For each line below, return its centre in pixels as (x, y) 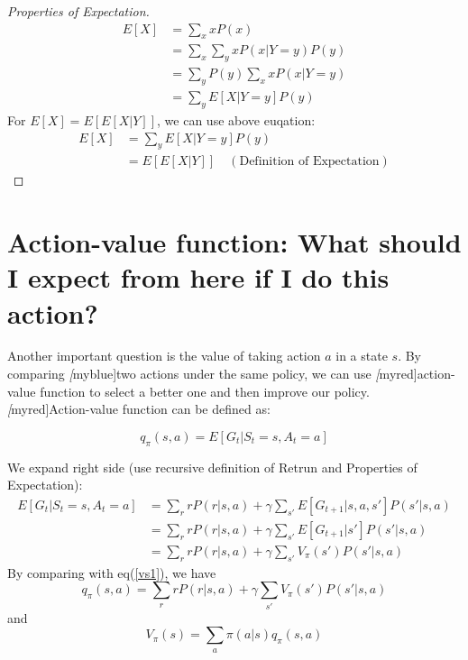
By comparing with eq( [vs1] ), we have (112, 572)
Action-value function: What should (234, 242)
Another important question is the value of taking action (164, 356)
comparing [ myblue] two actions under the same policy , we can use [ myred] (212, 374)
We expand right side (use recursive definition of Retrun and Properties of (212, 467)
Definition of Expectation (309, 162)
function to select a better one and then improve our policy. (205, 391)
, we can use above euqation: (236, 119)
